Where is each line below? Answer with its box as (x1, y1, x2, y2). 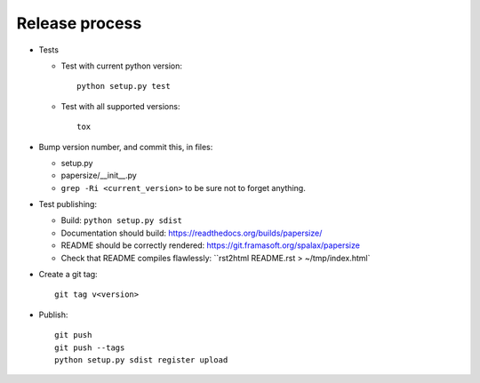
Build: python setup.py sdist (60, 215, 182, 226)
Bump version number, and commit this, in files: (38, 141, 213, 152)
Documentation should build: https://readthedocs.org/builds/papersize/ (60, 227, 323, 238)
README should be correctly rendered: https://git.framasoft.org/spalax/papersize (60, 240, 360, 251)
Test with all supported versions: (60, 100, 180, 111)
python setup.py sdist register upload (54, 355, 228, 364)
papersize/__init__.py (60, 170, 137, 181)
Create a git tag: (38, 269, 98, 280)
